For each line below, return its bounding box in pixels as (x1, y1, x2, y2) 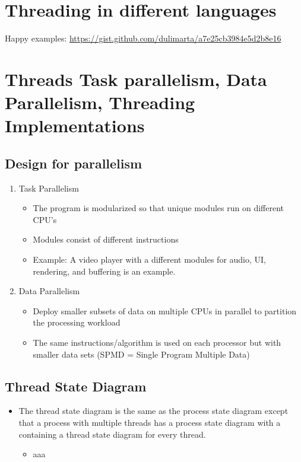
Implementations (5, 113, 145, 138)
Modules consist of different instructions (33, 233, 179, 246)
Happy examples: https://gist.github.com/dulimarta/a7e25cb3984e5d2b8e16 (5, 32, 281, 44)
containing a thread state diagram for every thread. (18, 428, 206, 440)
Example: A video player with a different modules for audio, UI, (33, 253, 266, 266)
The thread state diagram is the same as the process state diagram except (18, 404, 289, 417)
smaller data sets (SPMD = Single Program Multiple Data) (33, 348, 250, 360)
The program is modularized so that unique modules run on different (33, 202, 284, 214)
